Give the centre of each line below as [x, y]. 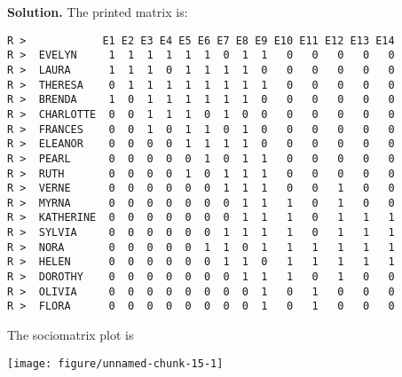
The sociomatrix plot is [71, 335]
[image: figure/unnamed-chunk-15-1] [115, 363]
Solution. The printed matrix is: [98, 12]
